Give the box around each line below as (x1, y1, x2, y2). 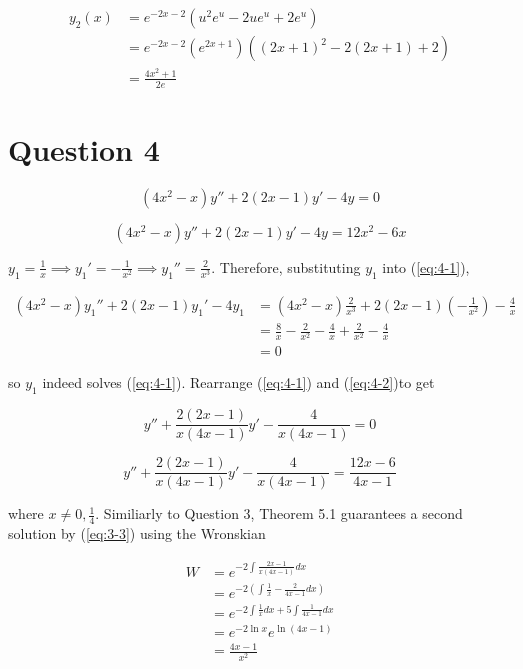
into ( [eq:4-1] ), (382, 256, 470, 277)
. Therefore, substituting (211, 256, 361, 277)
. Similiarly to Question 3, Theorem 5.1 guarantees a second (95, 503, 463, 524)
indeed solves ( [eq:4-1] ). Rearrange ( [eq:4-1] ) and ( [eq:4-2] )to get (42, 372, 435, 393)
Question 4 (8, 128, 160, 169)
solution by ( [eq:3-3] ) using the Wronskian (8, 523, 266, 544)
